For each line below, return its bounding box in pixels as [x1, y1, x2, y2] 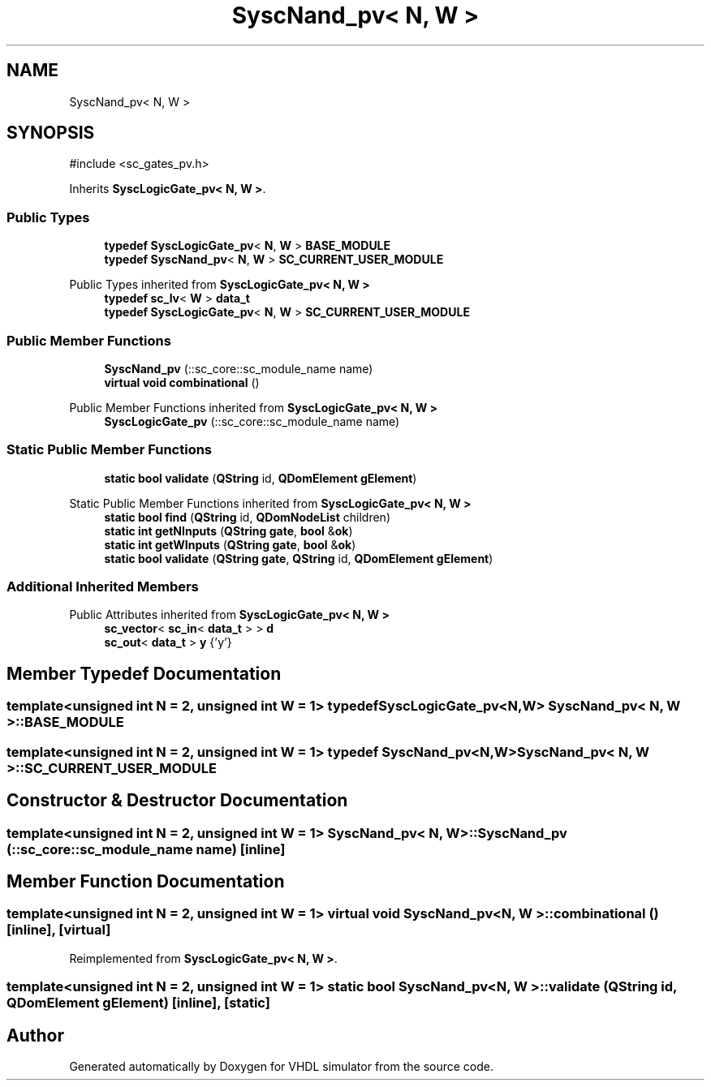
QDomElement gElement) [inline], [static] [6, 995, 270, 1012]
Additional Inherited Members [6, 578, 199, 595]
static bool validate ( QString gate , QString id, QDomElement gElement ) [104, 551, 493, 565]
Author [6, 1025, 64, 1046]
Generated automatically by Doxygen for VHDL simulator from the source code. [69, 1059, 494, 1073]
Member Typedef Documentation [6, 663, 282, 684]
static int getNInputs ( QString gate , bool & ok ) [104, 523, 353, 538]
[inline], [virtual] [6, 922, 111, 939]
